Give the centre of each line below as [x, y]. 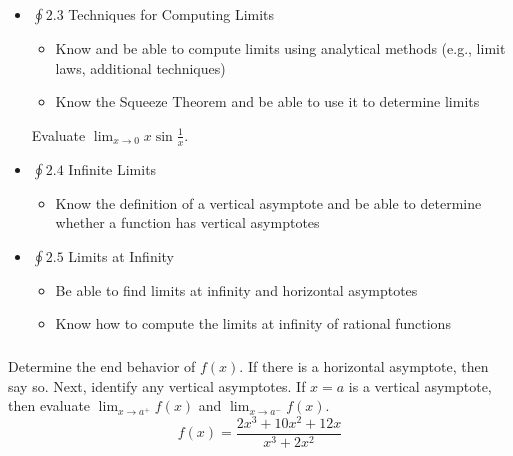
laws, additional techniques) [140, 67]
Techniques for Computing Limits [171, 14]
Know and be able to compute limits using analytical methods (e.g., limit [280, 48]
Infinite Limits [112, 168]
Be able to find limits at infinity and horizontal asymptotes [236, 289]
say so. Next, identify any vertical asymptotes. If [157, 385]
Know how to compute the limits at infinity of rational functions [253, 323]
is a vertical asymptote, [420, 385]
